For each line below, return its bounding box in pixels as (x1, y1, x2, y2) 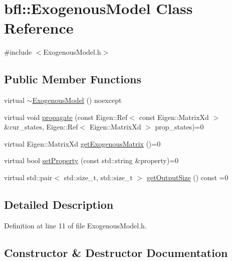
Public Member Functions (4, 71, 141, 87)
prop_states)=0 (155, 121, 204, 132)
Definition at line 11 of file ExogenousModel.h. (4, 220, 147, 230)
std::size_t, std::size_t (64, 172, 133, 183)
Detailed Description (4, 197, 114, 212)
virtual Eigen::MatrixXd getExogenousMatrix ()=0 (4, 138, 161, 149)
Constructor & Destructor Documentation (4, 244, 228, 260)
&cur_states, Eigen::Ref (4, 121, 78, 132)
